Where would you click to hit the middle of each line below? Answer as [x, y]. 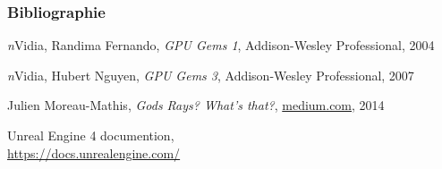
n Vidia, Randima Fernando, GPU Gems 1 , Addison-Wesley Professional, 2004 [221, 45]
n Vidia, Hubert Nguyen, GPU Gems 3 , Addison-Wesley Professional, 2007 [211, 75]
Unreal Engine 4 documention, [91, 135]
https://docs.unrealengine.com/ [94, 152]
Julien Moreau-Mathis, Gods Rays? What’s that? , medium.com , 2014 [196, 105]
